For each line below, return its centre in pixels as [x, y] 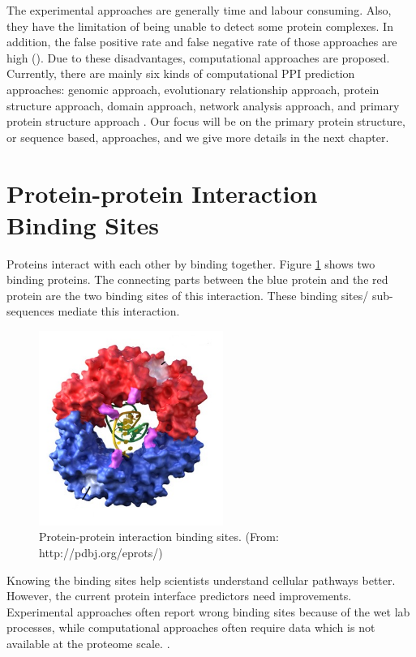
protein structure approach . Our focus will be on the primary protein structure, [206, 121]
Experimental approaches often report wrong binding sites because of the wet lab [208, 611]
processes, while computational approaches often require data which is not [191, 627]
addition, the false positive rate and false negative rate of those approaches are [202, 42]
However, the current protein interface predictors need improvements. [179, 596]
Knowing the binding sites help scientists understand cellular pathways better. [201, 580]
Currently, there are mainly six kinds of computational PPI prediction [181, 73]
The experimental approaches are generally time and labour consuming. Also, [199, 10]
